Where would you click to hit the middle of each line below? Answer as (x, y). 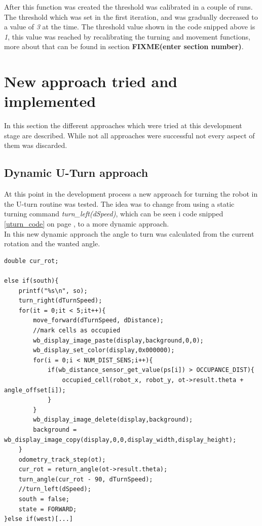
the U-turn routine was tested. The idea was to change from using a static (119, 203)
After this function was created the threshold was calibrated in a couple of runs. (128, 7)
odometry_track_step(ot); (62, 459)
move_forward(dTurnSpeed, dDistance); (98, 321)
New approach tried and (91, 81)
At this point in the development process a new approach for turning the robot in (131, 194)
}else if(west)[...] (39, 519)
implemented (50, 101)
